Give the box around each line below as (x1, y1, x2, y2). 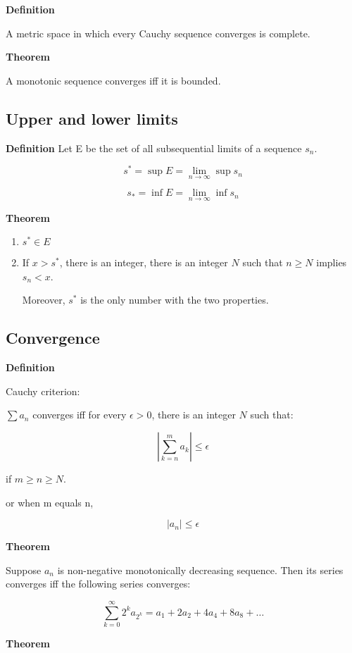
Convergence (6, 327, 100, 349)
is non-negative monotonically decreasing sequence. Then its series (57, 562, 344, 577)
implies (316, 255, 347, 270)
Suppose (6, 562, 42, 577)
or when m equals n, (6, 495, 94, 509)
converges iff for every (32, 407, 127, 422)
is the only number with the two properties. (80, 292, 269, 307)
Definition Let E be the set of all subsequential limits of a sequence (6, 140, 302, 155)
